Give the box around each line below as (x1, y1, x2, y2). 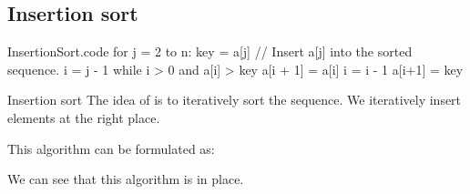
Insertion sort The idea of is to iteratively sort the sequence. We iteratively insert (7, 90, 462, 109)
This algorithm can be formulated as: (7, 138, 215, 158)
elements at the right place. (7, 107, 160, 127)
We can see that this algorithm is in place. (7, 169, 244, 189)
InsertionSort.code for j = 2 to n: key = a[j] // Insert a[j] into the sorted (7, 42, 413, 61)
